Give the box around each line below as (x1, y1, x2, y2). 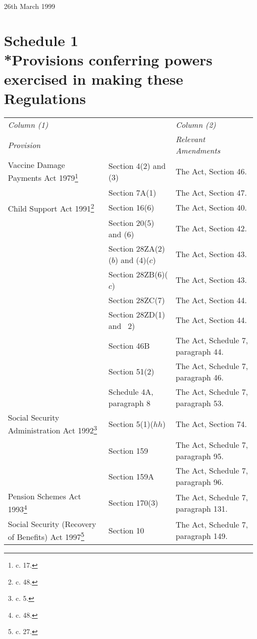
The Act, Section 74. (175, 418, 247, 430)
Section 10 (108, 524, 144, 536)
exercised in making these (4, 69, 183, 89)
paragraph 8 (108, 397, 151, 409)
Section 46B (108, 340, 150, 352)
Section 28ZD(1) (108, 308, 166, 320)
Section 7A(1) (108, 186, 157, 198)
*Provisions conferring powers (4, 49, 213, 69)
